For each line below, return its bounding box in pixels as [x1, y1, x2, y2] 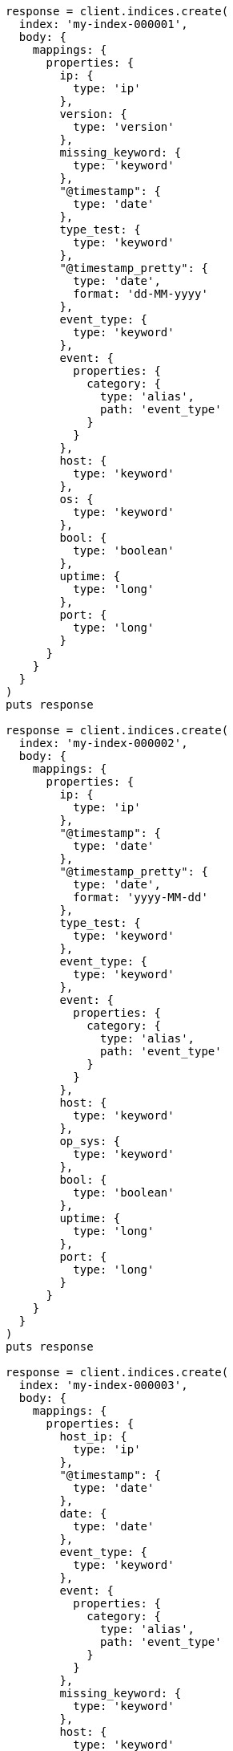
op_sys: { [59, 1135, 121, 1148]
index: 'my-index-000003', [18, 1379, 188, 1391]
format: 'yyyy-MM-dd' [73, 891, 208, 904]
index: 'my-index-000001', [18, 18, 188, 30]
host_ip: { [59, 1430, 127, 1443]
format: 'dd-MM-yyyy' [73, 287, 208, 300]
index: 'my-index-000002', [18, 737, 188, 750]
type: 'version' [73, 120, 175, 133]
